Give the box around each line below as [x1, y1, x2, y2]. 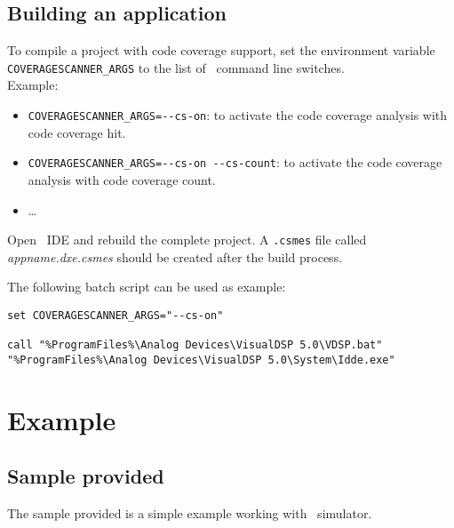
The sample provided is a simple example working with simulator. [7, 504, 372, 523]
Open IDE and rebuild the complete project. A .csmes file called [7, 230, 367, 249]
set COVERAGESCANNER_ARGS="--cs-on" [7, 308, 224, 322]
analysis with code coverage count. [28, 170, 216, 188]
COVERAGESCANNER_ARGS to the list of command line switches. [7, 58, 345, 76]
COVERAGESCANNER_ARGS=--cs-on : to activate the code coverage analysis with [28, 106, 448, 124]
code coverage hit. [28, 123, 126, 141]
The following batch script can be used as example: [7, 277, 286, 296]
